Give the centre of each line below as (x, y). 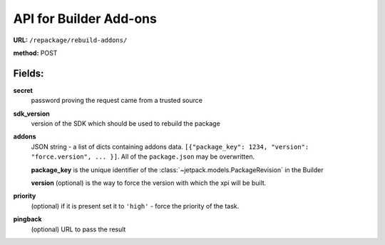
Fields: (29, 73)
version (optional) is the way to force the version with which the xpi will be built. (149, 183)
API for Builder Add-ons (85, 19)
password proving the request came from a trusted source (117, 101)
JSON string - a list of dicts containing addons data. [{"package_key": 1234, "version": (170, 146)
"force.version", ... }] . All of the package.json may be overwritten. (143, 156)
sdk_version (31, 114)
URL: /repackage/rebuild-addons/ (70, 40)
